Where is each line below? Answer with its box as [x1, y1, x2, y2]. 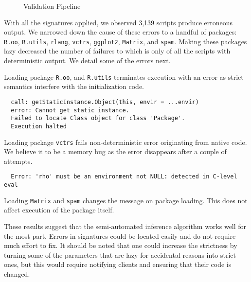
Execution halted [11, 123, 67, 130]
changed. [4, 268, 30, 279]
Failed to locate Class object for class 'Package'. [11, 115, 185, 122]
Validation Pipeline [23, 1, 81, 11]
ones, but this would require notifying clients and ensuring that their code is [4, 259, 232, 269]
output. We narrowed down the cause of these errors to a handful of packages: [4, 27, 237, 37]
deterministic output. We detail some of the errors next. [4, 55, 171, 66]
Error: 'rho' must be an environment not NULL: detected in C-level [11, 173, 237, 180]
